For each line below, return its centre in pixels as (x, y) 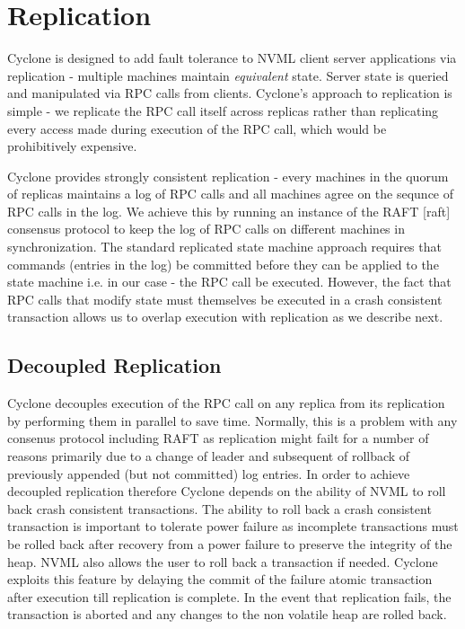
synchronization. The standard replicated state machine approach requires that (224, 247)
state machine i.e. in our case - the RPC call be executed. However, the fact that (229, 282)
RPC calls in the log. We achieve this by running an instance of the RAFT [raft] (229, 211)
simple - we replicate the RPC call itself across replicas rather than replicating (223, 110)
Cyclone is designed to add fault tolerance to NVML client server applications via (232, 58)
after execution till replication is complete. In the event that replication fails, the (229, 596)
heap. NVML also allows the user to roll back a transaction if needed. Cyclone (223, 561)
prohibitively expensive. (72, 146)
